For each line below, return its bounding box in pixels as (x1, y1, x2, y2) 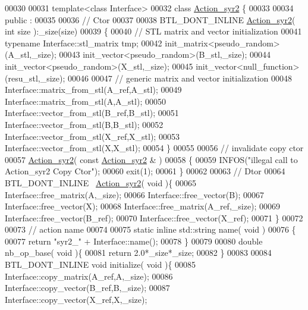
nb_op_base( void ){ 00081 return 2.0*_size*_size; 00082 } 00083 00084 (5, 246, 272, 259)
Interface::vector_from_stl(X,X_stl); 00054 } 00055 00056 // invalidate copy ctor (5, 142, 304, 154)
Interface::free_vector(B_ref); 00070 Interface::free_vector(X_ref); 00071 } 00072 (5, 211, 303, 224)
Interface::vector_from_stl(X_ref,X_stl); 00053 (5, 130, 180, 142)
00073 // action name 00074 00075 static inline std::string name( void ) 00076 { (5, 223, 296, 236)
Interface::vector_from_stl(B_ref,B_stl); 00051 (5, 107, 179, 119)
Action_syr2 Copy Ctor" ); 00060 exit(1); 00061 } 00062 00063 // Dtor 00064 (5, 165, 285, 177)
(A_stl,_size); (5, 48, 56, 61)
